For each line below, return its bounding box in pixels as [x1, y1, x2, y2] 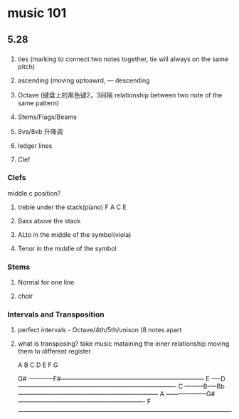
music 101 [7, 5, 67, 21]
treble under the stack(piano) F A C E [17, 203, 127, 211]
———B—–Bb [184, 382, 225, 391]
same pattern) [17, 98, 60, 107]
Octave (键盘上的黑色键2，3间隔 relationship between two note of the [17, 90, 223, 99]
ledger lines [17, 141, 53, 150]
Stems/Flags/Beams [17, 112, 77, 121]
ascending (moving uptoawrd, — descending [17, 76, 150, 85]
